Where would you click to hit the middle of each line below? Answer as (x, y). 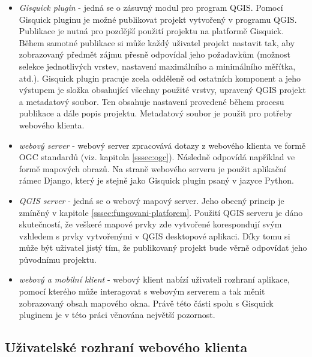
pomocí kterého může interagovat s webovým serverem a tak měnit (142, 291)
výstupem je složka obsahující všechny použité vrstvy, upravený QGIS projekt (162, 90)
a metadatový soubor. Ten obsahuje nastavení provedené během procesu (151, 101)
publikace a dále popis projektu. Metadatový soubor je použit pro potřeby (155, 113)
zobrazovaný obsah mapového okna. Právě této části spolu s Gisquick (146, 303)
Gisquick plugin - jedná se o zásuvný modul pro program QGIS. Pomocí (151, 7)
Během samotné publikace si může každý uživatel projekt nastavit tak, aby (157, 42)
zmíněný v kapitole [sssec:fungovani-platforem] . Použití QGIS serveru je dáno (161, 212)
